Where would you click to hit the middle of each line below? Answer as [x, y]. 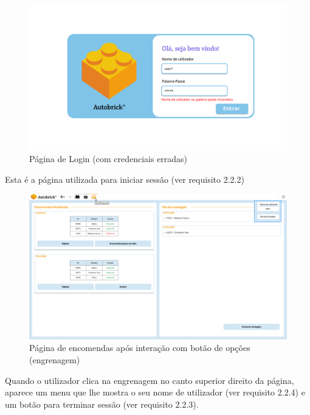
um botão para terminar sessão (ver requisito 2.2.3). [102, 404]
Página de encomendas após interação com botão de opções [140, 348]
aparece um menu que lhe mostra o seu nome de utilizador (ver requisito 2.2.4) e [155, 392]
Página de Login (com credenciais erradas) [108, 159]
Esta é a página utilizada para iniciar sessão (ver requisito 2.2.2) [125, 179]
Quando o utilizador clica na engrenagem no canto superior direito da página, [150, 380]
